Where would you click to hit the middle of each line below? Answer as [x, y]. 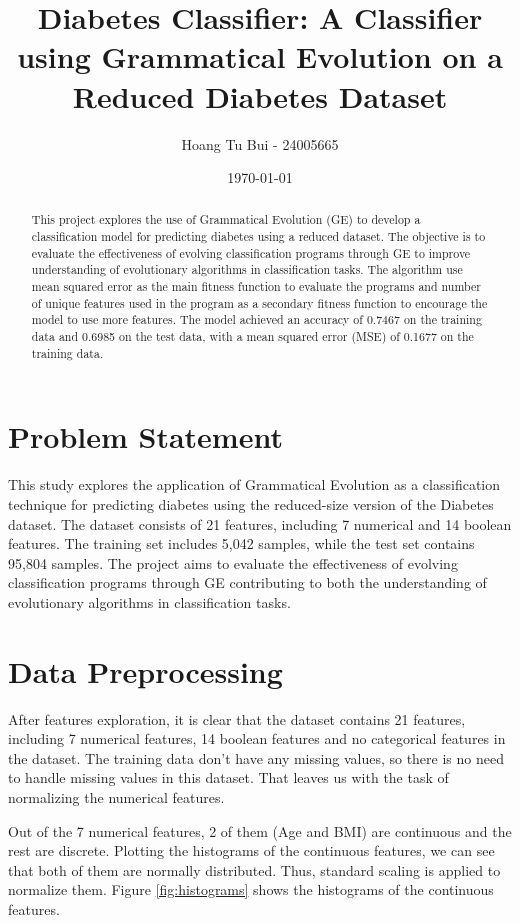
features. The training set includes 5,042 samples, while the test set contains [241, 543]
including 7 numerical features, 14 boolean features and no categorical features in [257, 738]
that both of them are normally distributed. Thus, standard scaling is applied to [254, 869]
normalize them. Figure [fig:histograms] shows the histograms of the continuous [251, 889]
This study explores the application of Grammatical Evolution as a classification [254, 484]
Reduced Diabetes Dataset [260, 95]
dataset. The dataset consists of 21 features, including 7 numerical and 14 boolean [260, 523]
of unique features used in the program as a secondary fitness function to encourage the [259, 302]
